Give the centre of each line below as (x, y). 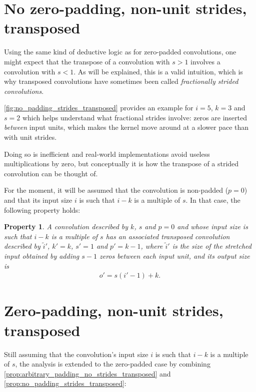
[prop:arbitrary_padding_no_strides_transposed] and (87, 373)
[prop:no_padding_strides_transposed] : (65, 383)
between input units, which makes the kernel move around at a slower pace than (126, 127)
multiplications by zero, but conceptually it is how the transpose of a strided (121, 164)
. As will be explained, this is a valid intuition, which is (158, 71)
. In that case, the (213, 200)
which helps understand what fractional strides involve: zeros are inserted (134, 117)
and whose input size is (212, 226)
